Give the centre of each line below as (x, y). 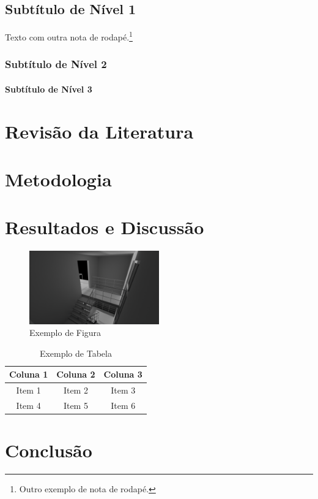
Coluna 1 (29, 374)
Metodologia (58, 179)
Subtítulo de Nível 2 (56, 64)
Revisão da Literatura (99, 131)
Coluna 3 (123, 374)
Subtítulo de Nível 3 (49, 89)
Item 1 (28, 390)
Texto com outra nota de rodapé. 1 (69, 36)
